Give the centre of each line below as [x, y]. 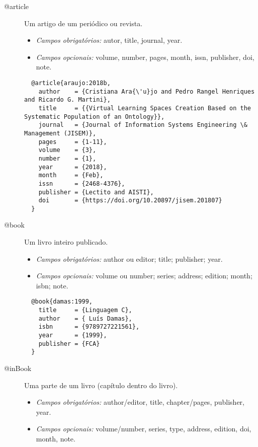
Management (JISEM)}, [60, 133]
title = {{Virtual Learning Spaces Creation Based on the [145, 108]
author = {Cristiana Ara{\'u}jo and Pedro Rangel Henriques [147, 91]
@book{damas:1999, [62, 302]
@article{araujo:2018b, [71, 83]
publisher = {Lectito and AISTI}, [96, 192]
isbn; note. [52, 285]
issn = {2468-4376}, [82, 183]
